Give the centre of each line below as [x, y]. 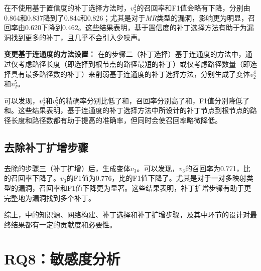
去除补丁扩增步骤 [46, 147]
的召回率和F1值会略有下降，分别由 [193, 8]
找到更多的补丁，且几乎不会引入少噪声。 [78, 37]
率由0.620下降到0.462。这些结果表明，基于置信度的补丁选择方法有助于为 [129, 27]
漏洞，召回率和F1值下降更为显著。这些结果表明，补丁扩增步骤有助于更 [135, 187]
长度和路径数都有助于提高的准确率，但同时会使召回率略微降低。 [116, 120]
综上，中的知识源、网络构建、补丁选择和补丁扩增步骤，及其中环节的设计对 [127, 215]
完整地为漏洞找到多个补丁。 [50, 197]
